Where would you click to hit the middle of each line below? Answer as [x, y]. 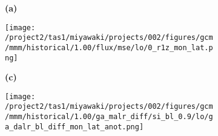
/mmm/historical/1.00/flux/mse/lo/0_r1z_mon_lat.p [109, 47]
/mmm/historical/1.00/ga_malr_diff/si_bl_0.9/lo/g [109, 117]
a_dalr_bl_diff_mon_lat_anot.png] [74, 127]
